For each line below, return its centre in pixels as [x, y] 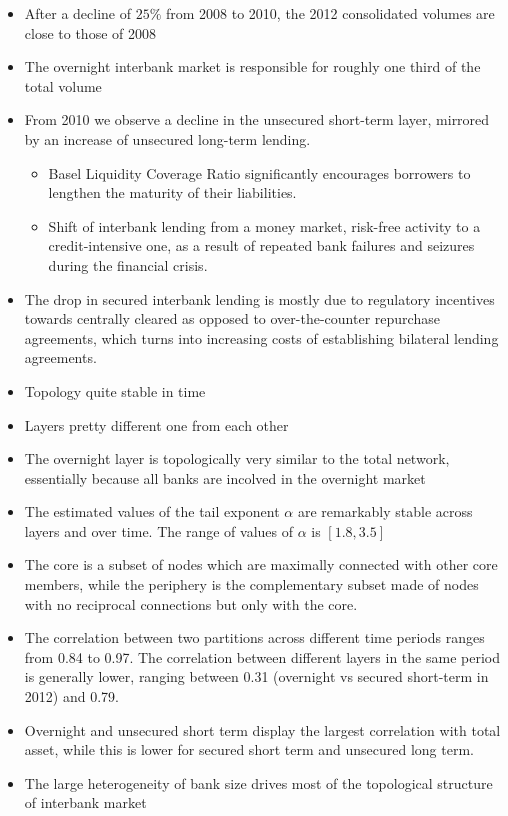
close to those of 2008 [90, 32]
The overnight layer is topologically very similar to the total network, [237, 458]
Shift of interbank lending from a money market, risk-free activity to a [264, 225]
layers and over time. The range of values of [158, 530]
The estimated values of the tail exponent [152, 511]
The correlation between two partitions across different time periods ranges [254, 637]
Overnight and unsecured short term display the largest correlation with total [262, 729]
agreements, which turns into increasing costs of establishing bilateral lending [261, 337]
